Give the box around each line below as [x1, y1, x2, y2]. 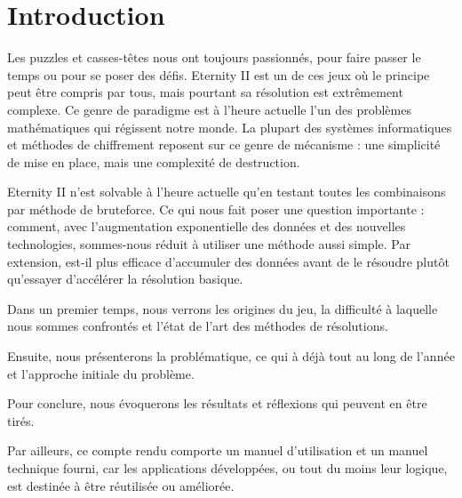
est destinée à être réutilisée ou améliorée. [7, 476, 235, 494]
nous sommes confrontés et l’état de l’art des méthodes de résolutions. [7, 317, 388, 335]
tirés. [7, 411, 35, 430]
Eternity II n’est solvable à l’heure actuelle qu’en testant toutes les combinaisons [7, 182, 446, 201]
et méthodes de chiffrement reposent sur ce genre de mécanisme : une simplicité [7, 135, 441, 154]
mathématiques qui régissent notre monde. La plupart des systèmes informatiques [7, 117, 452, 136]
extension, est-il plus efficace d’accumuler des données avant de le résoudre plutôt [7, 252, 450, 270]
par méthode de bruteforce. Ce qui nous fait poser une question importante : [7, 199, 425, 218]
